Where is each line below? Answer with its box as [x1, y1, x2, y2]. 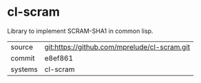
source [10, 42, 33, 51]
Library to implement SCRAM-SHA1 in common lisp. [7, 27, 154, 35]
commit [10, 53, 35, 62]
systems [10, 64, 38, 74]
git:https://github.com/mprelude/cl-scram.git [44, 42, 191, 51]
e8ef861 [44, 53, 74, 62]
